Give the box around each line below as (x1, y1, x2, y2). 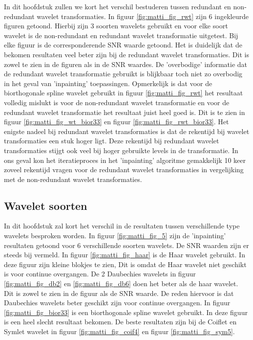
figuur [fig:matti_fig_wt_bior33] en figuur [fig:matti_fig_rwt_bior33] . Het (4, 116, 229, 127)
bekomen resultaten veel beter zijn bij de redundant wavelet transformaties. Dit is (4, 49, 249, 59)
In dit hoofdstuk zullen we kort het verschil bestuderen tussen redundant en (4, 1, 231, 11)
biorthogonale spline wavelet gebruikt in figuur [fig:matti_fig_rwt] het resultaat (4, 88, 243, 98)
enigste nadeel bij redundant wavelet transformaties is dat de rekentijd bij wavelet (4, 126, 250, 136)
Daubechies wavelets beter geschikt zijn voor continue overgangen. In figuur (4, 297, 231, 308)
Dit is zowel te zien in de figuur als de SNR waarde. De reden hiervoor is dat (4, 288, 234, 298)
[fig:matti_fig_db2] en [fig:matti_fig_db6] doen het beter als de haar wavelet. (4, 278, 238, 289)
